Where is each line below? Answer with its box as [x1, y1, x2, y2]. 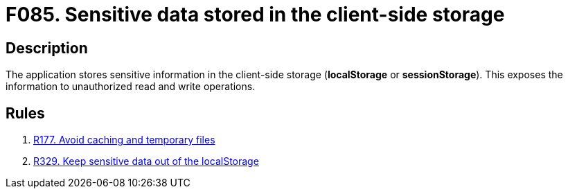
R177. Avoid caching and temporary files [33, 134, 215, 146]
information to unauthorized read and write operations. [6, 80, 256, 93]
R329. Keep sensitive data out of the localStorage [33, 155, 259, 168]
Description [6, 39, 88, 57]
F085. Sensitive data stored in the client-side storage [6, 3, 505, 26]
